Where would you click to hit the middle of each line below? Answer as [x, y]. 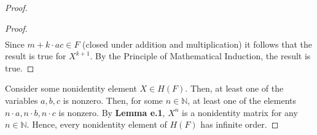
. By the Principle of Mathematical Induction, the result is [200, 56]
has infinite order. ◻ [240, 124]
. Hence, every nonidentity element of [97, 124]
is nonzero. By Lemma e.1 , [112, 112]
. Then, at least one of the [234, 88]
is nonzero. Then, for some [113, 100]
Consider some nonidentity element [71, 88]
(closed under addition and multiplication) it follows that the [198, 44]
